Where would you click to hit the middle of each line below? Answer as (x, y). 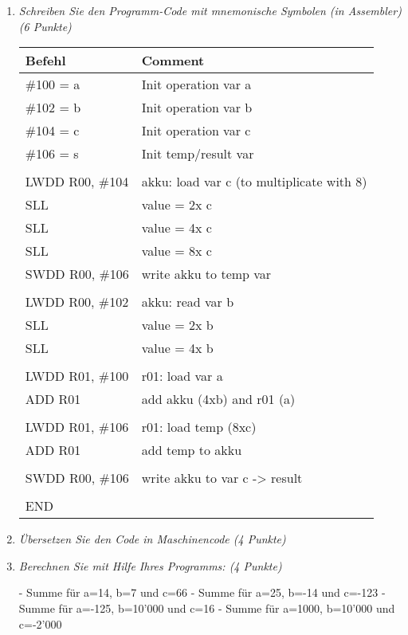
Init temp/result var (198, 154)
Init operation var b (197, 108)
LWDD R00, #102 (77, 302)
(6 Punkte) (45, 26)
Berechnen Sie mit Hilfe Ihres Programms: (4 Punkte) (150, 565)
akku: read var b (188, 302)
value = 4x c (177, 228)
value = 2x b (177, 325)
